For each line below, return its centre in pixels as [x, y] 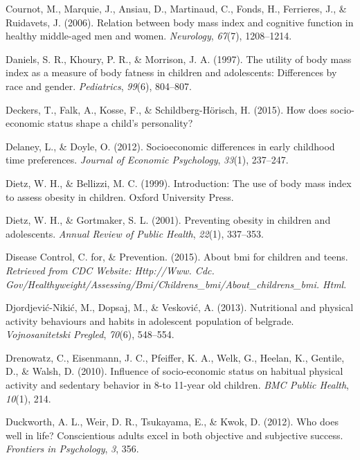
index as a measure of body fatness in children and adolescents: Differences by [171, 72]
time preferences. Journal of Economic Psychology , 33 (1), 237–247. [147, 160]
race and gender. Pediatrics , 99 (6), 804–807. [99, 86]
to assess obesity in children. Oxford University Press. [120, 196]
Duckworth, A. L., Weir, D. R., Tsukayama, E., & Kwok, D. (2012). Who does [172, 422]
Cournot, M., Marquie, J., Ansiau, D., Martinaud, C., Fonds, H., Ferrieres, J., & [176, 8]
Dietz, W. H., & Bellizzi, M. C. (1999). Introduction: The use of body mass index [179, 183]
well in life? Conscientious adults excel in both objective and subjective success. [174, 435]
